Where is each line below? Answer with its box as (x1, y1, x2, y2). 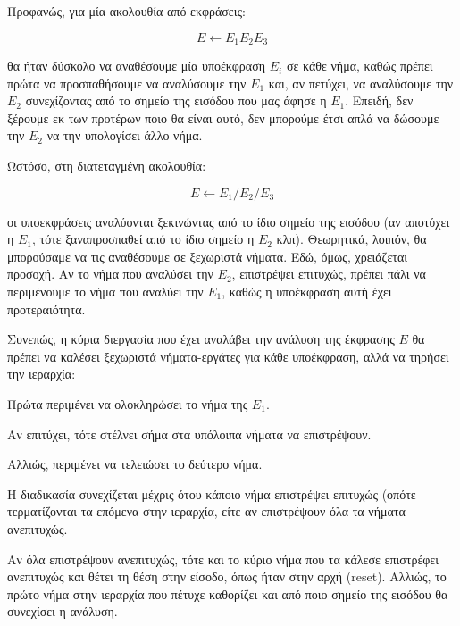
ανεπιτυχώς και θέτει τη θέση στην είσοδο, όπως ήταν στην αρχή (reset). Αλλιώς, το (7, 567, 447, 586)
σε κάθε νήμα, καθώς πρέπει (286, 56, 433, 75)
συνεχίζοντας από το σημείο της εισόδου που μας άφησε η (25, 91, 327, 110)
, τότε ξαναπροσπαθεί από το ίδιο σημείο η (32, 230, 255, 248)
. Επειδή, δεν (345, 91, 414, 110)
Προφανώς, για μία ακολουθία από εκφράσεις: (7, 2, 246, 20)
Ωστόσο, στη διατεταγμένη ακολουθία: (7, 156, 206, 175)
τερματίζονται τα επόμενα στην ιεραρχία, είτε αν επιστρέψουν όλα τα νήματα (7, 502, 406, 521)
